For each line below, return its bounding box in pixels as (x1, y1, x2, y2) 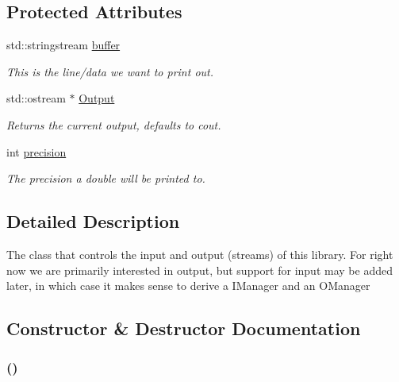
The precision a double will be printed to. (6, 170, 205, 187)
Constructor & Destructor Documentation (6, 316, 361, 341)
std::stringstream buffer (6, 37, 121, 53)
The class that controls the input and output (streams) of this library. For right (6, 245, 393, 262)
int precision (6, 143, 67, 160)
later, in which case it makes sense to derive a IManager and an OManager (6, 277, 370, 294)
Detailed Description (6, 209, 180, 233)
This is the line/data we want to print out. (6, 63, 214, 79)
